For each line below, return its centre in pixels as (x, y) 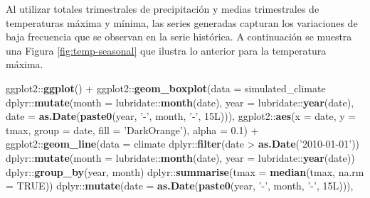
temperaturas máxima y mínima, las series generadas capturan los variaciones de (182, 22)
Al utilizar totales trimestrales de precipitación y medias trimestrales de (163, 9)
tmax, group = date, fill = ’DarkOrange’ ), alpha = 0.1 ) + (132, 130)
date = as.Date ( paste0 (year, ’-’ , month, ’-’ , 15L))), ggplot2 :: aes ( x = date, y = (181, 116)
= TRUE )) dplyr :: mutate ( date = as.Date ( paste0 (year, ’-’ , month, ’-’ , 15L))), (180, 186)
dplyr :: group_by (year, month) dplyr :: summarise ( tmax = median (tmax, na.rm (185, 171)
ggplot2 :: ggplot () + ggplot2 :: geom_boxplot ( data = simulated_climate (166, 88)
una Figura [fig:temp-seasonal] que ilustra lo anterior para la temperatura (166, 50)
